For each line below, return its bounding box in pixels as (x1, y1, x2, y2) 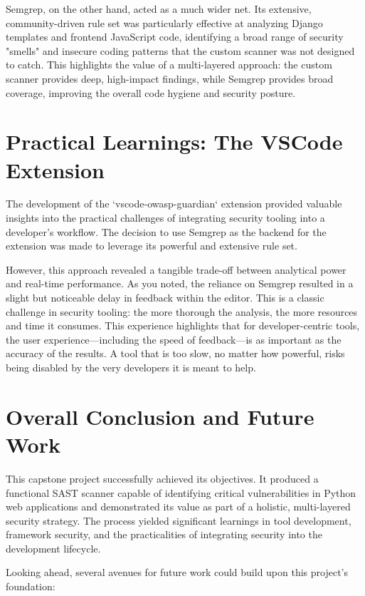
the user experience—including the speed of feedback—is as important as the (6, 332, 342, 346)
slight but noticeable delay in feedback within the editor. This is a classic (6, 290, 324, 305)
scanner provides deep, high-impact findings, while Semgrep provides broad (6, 71, 334, 86)
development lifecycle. (6, 540, 101, 555)
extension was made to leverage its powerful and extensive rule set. (6, 238, 297, 253)
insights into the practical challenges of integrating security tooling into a (6, 210, 325, 225)
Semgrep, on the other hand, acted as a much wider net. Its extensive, (6, 1, 312, 16)
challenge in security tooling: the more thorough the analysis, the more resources (6, 304, 358, 319)
